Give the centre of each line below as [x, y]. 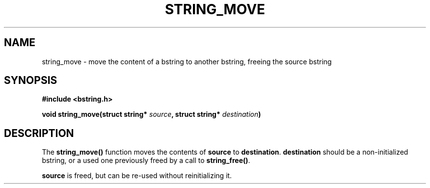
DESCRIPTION [39, 133]
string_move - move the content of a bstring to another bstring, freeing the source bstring [187, 61]
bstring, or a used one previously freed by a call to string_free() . [146, 161]
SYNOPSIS [31, 81]
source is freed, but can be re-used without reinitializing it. [137, 176]
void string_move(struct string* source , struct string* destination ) [151, 114]
